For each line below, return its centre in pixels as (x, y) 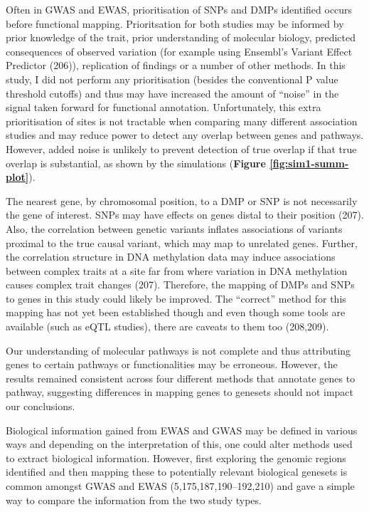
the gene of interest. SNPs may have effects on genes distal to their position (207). (185, 215)
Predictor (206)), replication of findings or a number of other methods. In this (176, 65)
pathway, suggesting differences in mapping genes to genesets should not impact (180, 392)
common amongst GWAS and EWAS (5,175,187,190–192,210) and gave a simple (180, 486)
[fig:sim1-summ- (309, 163)
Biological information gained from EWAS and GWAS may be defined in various (182, 430)
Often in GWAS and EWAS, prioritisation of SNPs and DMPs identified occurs (179, 9)
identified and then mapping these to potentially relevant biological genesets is (177, 472)
